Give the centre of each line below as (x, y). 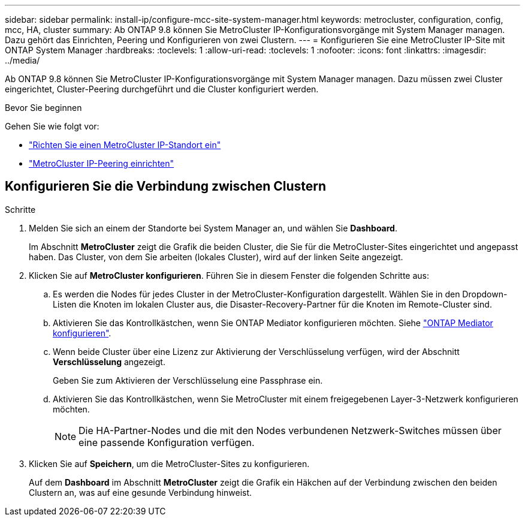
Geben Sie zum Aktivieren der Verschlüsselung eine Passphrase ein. (188, 380)
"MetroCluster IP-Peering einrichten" (102, 163)
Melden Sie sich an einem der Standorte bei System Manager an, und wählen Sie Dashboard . (213, 228)
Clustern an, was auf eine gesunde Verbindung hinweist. (141, 492)
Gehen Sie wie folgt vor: (52, 126)
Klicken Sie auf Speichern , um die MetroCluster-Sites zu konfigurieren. (169, 463)
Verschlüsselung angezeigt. (109, 362)
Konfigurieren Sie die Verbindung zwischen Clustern (166, 186)
